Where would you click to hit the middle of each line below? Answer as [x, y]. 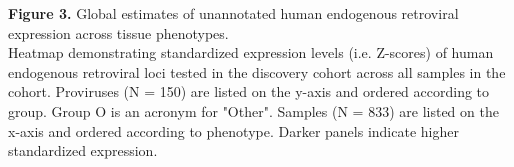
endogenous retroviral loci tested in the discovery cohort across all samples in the [257, 71]
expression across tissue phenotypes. [118, 32]
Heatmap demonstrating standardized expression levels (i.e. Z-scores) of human [251, 52]
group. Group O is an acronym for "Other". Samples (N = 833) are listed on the [253, 110]
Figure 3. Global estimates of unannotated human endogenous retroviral [233, 13]
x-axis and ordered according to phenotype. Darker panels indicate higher [233, 130]
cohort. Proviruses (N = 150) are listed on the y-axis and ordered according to [249, 91]
